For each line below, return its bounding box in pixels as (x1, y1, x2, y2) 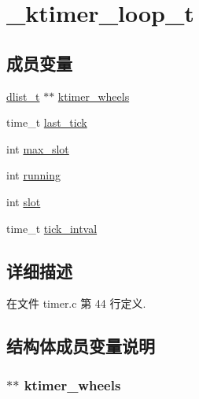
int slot (6, 193, 41, 209)
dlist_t (6, 87, 40, 104)
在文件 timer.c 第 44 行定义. (6, 295, 146, 312)
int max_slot (6, 140, 69, 157)
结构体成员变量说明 (6, 334, 155, 358)
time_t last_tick (6, 114, 87, 131)
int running (6, 167, 61, 183)
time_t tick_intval (6, 220, 98, 236)
